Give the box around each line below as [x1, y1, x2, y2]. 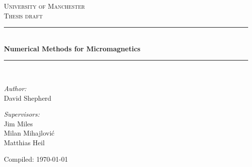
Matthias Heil [4, 137, 45, 147]
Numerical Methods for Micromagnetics [4, 43, 141, 53]
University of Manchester [4, 1, 85, 11]
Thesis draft [4, 10, 43, 20]
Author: [4, 83, 27, 93]
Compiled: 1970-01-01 [4, 153, 68, 164]
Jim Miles [4, 118, 33, 128]
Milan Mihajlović [4, 128, 55, 138]
